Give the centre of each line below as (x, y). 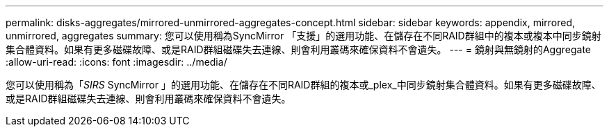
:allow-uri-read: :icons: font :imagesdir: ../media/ (116, 62)
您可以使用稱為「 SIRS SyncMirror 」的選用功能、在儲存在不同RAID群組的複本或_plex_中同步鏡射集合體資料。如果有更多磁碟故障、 (303, 85)
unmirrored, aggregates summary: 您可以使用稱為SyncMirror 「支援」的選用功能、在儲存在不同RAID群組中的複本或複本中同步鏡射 (303, 36)
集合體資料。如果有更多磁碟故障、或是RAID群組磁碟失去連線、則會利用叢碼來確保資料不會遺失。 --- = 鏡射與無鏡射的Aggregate (299, 49)
